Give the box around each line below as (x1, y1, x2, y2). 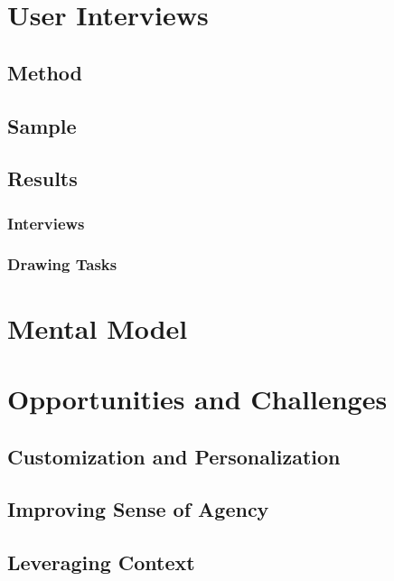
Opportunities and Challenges (7, 380, 388, 417)
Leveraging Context (7, 548, 195, 576)
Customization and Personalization (7, 442, 341, 470)
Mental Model (7, 309, 188, 346)
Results (7, 164, 78, 192)
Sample (7, 111, 77, 139)
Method (7, 58, 82, 86)
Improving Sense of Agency (7, 495, 269, 523)
